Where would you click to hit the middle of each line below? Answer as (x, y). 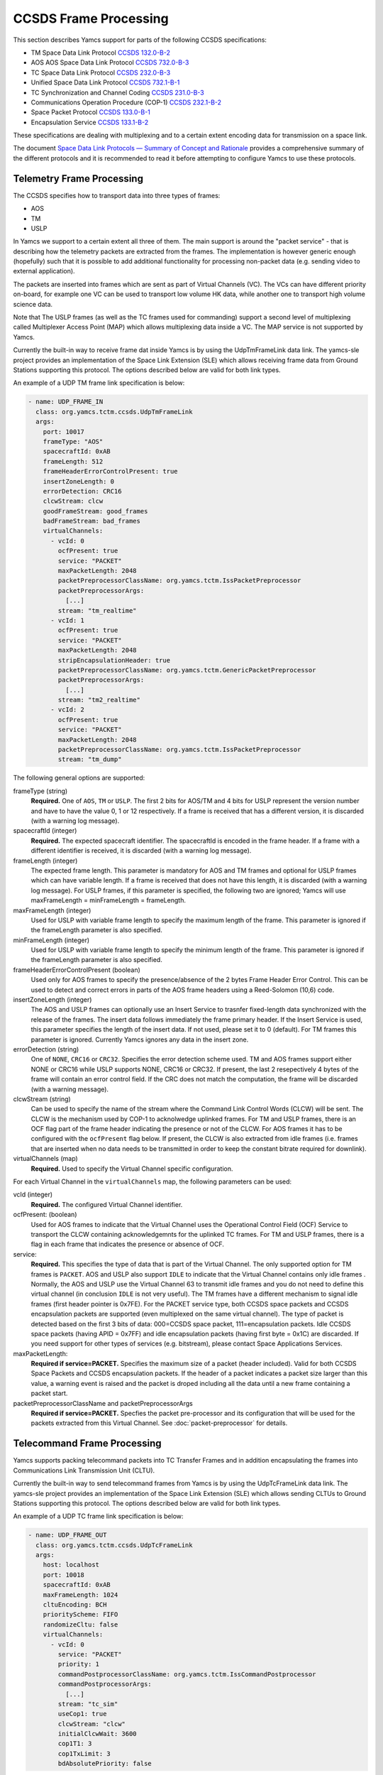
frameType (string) (40, 791)
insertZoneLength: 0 (79, 481)
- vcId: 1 (68, 620)
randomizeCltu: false (81, 1624)
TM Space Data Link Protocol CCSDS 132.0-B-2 (100, 53)
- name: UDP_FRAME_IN (66, 402)
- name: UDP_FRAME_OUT (67, 1535)
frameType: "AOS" (73, 441)
